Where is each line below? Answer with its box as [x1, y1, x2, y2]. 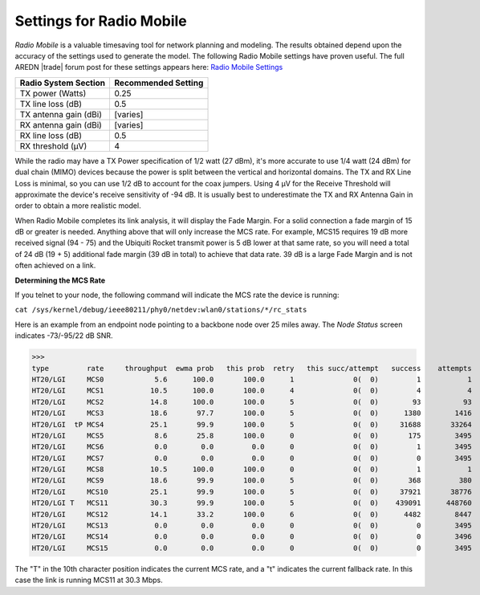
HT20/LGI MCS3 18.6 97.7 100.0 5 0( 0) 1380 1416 [31, 409, 473, 418]
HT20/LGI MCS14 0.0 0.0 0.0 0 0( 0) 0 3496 [31, 532, 473, 541]
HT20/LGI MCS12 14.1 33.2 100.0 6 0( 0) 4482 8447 [31, 510, 473, 519]
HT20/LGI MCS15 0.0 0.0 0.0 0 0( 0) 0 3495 [31, 543, 473, 552]
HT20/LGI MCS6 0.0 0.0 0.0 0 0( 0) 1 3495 [31, 442, 473, 451]
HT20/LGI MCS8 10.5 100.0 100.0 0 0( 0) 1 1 [31, 465, 473, 474]
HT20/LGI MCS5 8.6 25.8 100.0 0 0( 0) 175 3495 [31, 430, 473, 440]
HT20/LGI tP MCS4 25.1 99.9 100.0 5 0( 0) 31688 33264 [31, 420, 473, 429]
